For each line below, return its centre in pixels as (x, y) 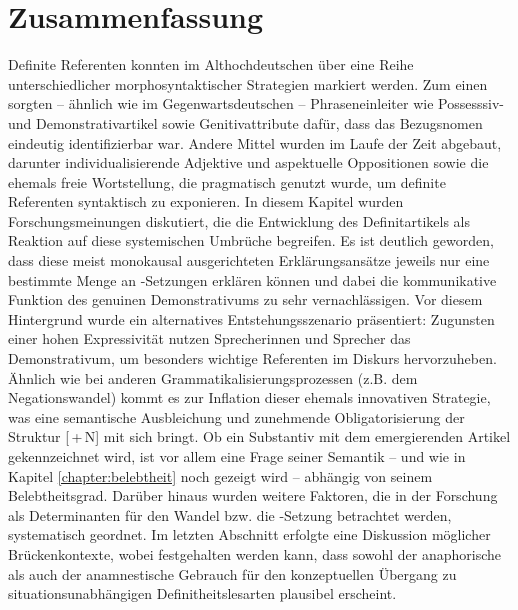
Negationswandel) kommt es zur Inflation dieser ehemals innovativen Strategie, (249, 397)
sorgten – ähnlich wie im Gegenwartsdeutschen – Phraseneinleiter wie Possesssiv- (256, 103)
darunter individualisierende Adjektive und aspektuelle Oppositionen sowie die (248, 162)
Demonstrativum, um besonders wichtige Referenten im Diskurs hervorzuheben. (252, 358)
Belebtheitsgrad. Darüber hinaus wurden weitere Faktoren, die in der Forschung (253, 495)
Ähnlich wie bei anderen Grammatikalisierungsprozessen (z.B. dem (213, 377)
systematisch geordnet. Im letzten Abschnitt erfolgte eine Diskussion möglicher (249, 534)
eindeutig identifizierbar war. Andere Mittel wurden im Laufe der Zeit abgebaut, (255, 142)
